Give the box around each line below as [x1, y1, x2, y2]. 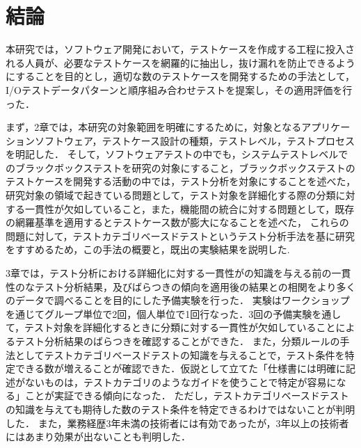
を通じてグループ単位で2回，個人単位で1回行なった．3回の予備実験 [6, 306, 312, 321]
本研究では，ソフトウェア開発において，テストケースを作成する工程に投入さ [6, 42, 355, 56]
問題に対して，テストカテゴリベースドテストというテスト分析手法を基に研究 [6, 228, 355, 243]
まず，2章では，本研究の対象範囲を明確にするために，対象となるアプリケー [6, 120, 351, 134]
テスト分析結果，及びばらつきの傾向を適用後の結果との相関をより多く [34, 279, 356, 294]
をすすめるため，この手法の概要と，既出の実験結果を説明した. [6, 242, 290, 257]
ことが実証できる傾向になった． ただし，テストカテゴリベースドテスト [24, 388, 349, 403]
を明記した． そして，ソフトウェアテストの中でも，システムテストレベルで [6, 147, 348, 161]
